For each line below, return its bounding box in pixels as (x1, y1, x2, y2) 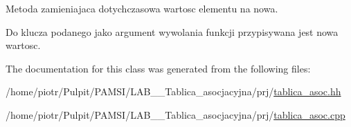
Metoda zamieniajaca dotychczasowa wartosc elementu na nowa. (6, 1, 278, 15)
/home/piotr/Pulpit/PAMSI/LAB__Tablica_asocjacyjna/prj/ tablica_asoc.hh (6, 84, 341, 99)
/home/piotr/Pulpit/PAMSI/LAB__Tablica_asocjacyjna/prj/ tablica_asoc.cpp (6, 107, 345, 121)
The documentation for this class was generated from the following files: (6, 61, 311, 75)
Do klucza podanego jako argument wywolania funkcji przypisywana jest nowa (6, 24, 339, 39)
